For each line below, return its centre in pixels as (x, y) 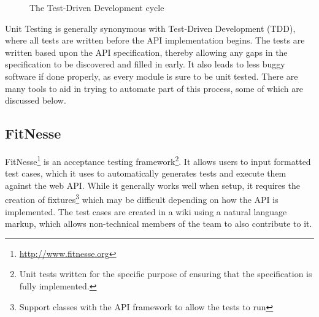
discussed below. (36, 100)
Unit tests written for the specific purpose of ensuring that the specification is (166, 274)
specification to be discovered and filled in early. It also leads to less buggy (145, 64)
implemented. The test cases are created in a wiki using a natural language (146, 211)
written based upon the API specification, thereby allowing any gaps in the (146, 52)
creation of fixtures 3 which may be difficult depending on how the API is (142, 199)
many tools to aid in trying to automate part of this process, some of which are (154, 88)
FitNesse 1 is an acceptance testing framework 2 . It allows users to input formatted (158, 160)
